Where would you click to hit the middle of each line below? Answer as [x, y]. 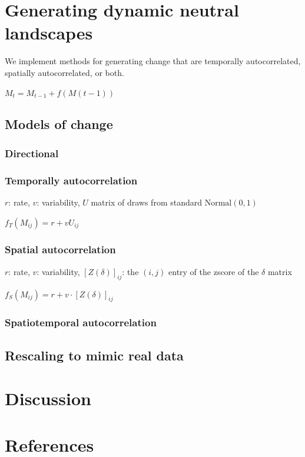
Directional [32, 153]
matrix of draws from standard [147, 202]
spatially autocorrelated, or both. [64, 72]
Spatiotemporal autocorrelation [81, 322]
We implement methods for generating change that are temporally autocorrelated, [153, 61]
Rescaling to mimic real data [94, 355]
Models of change [59, 124]
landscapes [49, 33]
